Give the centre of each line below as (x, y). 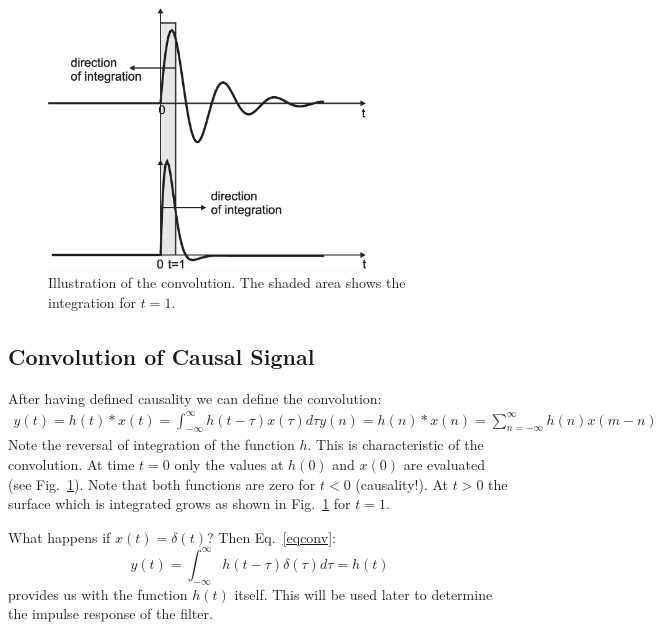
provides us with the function (98, 593)
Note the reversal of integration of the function (151, 444)
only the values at (229, 464)
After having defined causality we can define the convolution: (195, 397)
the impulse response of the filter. (110, 613)
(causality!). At (401, 483)
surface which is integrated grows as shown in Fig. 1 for (179, 503)
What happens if (59, 536)
